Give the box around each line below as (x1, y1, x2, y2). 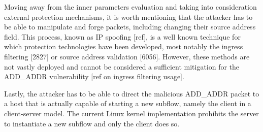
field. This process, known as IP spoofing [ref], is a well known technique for (4, 31, 241, 42)
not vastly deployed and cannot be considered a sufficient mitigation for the (4, 61, 240, 72)
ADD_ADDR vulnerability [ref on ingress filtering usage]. (4, 71, 184, 82)
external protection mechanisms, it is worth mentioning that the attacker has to (4, 11, 253, 22)
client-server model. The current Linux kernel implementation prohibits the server (4, 108, 259, 118)
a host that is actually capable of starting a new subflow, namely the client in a (4, 98, 251, 109)
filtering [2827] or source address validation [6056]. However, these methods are (4, 51, 250, 61)
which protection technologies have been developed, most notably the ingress (4, 41, 243, 52)
